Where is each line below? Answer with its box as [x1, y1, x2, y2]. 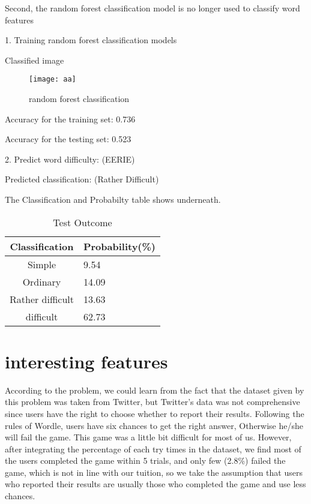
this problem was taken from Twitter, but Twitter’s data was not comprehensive [5, 395, 300, 408]
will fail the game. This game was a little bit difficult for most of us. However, [5, 431, 292, 443]
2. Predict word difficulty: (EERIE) [5, 152, 135, 165]
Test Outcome [53, 215, 112, 229]
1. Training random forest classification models [5, 34, 177, 46]
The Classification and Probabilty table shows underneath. [5, 193, 221, 205]
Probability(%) [83, 239, 156, 253]
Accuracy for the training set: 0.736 [5, 112, 136, 125]
